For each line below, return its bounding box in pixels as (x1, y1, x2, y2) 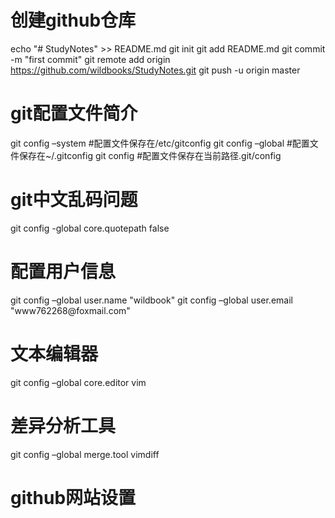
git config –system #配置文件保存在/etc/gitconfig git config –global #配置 (10, 137, 310, 149)
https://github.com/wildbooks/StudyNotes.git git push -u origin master (10, 64, 301, 76)
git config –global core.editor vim (10, 376, 147, 388)
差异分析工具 (10, 414, 117, 437)
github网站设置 (10, 486, 137, 509)
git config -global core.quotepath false (10, 222, 170, 234)
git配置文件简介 (10, 102, 138, 125)
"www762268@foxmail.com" (10, 304, 131, 316)
